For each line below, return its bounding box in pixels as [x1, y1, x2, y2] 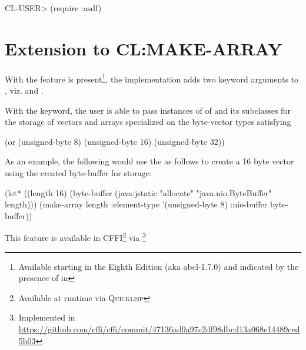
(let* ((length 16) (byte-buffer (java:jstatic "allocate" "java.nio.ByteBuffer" [5, 186, 272, 199]
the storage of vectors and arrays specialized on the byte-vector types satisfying [5, 115, 291, 128]
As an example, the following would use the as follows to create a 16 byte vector [5, 155, 294, 167]
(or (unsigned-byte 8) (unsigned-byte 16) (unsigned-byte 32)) [5, 135, 225, 147]
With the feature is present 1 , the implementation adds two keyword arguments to [5, 71, 299, 85]
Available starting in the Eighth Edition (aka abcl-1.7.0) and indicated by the [18, 260, 299, 272]
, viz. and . [5, 84, 44, 96]
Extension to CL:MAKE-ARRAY [5, 36, 282, 60]
